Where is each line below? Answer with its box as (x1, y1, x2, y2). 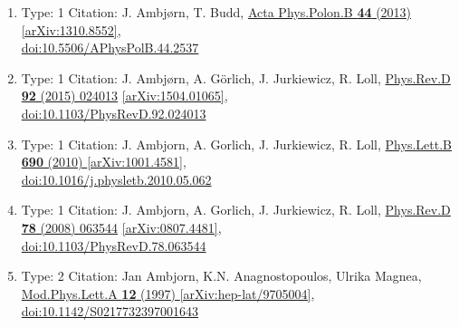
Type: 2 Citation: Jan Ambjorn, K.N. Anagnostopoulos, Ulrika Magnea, (21, 266, 422, 285)
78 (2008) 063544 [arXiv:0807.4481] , (21, 217, 222, 236)
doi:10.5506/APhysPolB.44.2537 (21, 38, 199, 57)
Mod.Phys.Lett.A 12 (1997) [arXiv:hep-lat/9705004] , (21, 284, 315, 303)
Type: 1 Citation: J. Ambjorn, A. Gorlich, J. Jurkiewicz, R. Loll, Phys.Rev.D (21, 200, 451, 219)
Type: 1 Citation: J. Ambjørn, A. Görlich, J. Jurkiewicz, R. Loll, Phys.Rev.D (21, 68, 451, 87)
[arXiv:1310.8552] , (21, 20, 121, 39)
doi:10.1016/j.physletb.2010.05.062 (21, 169, 212, 188)
